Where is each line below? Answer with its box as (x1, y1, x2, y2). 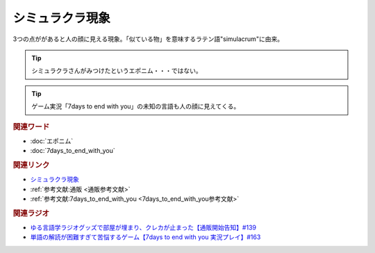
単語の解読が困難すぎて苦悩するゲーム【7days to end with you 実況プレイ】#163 (30, 233, 261, 241)
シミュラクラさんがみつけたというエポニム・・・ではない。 (31, 67, 202, 75)
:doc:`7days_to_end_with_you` (30, 147, 116, 155)
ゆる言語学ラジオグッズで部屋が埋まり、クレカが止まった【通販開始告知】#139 (30, 223, 257, 232)
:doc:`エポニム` (30, 136, 74, 145)
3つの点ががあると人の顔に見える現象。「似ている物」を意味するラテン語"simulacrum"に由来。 (12, 35, 284, 43)
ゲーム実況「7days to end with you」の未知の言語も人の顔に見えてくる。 (31, 102, 240, 111)
